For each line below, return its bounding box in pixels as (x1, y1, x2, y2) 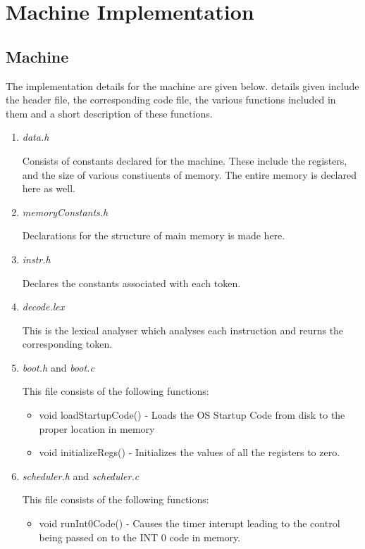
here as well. (22, 181, 75, 196)
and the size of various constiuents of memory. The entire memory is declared (22, 167, 357, 182)
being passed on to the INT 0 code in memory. (39, 529, 241, 544)
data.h (22, 130, 49, 144)
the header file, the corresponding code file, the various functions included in (6, 92, 336, 107)
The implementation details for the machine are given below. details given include (6, 78, 359, 93)
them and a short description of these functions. (6, 106, 213, 120)
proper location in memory (39, 421, 155, 436)
